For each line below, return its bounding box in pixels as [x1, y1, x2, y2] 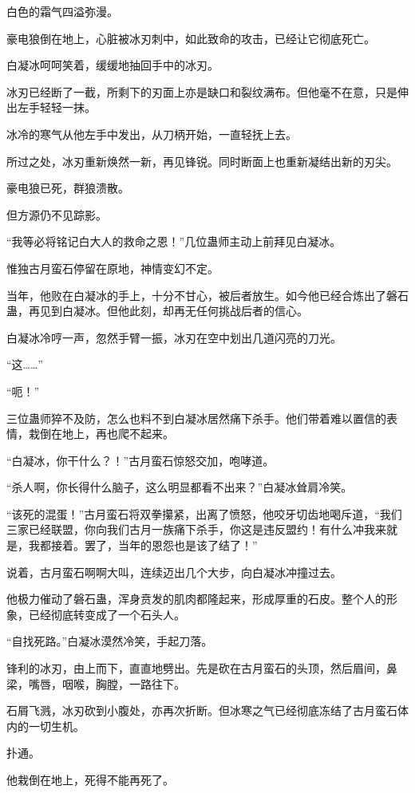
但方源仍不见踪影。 [6, 206, 107, 223]
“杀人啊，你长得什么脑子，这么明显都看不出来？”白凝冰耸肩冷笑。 [6, 479, 353, 495]
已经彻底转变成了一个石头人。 [28, 606, 185, 622]
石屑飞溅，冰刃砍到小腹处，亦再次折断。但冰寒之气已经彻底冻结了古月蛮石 [6, 702, 397, 719]
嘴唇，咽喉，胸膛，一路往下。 [28, 675, 185, 692]
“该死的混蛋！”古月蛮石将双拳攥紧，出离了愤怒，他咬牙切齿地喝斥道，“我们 [6, 505, 402, 522]
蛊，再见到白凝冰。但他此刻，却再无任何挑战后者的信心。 [6, 302, 308, 319]
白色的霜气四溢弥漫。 [6, 3, 118, 19]
